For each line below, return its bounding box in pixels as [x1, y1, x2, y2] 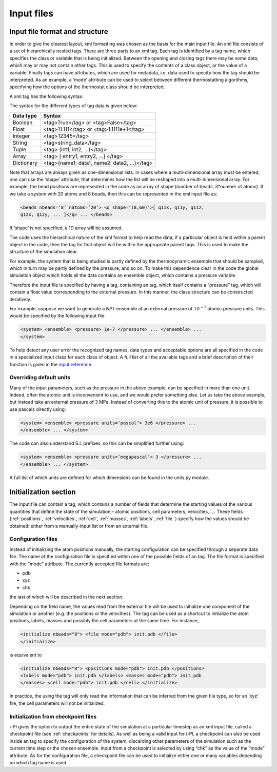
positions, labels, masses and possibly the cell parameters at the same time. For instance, [9, 618, 200, 624]
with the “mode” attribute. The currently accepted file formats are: [9, 561, 150, 567]
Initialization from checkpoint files [9, 713, 97, 720]
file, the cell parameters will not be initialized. [9, 700, 105, 706]
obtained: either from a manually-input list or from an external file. [9, 523, 149, 529]
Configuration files [9, 536, 57, 543]
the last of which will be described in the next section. [9, 594, 124, 600]
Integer [12, 132, 30, 140]
